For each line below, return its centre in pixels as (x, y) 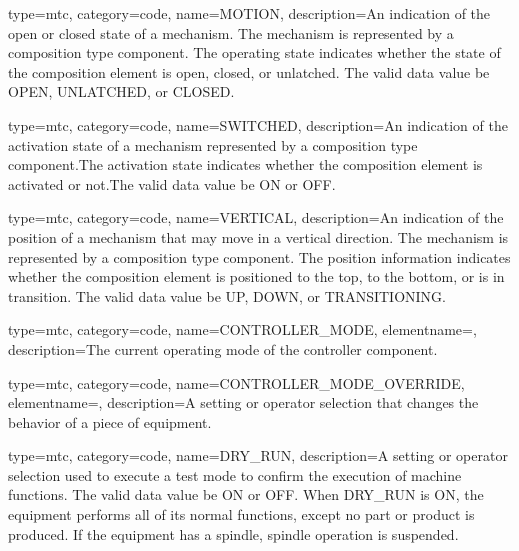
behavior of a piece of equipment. (110, 421)
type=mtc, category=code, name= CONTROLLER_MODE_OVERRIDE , (236, 382)
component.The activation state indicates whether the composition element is (245, 164)
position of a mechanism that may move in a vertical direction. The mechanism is (258, 236)
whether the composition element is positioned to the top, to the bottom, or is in (256, 276)
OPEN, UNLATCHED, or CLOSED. (121, 91)
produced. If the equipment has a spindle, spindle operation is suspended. (233, 533)
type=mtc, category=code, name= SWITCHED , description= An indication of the (258, 124)
